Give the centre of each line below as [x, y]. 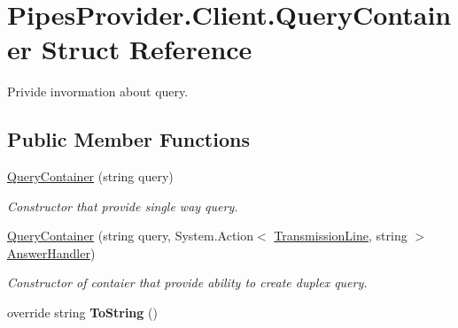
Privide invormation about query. [98, 92]
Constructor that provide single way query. [123, 206]
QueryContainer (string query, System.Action [131, 236]
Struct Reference [147, 49]
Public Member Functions [128, 139]
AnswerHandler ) [51, 252]
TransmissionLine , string [341, 236]
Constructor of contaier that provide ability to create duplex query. [187, 282]
